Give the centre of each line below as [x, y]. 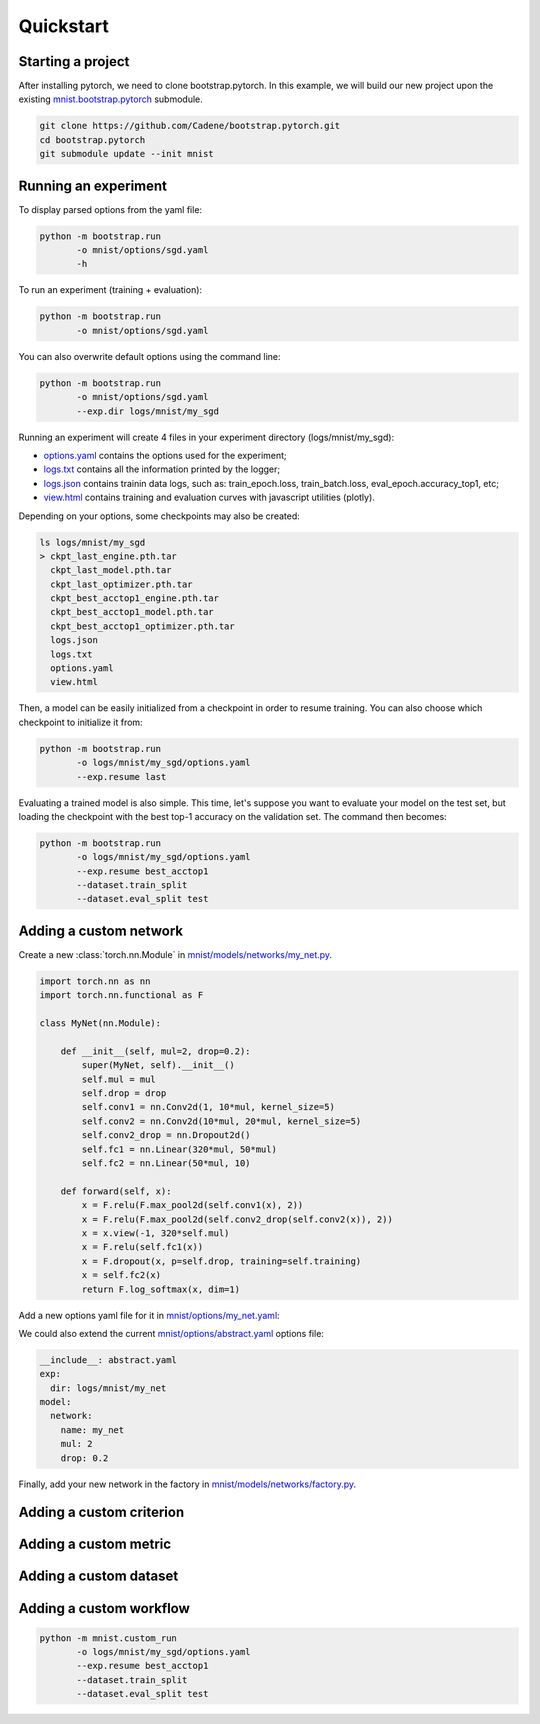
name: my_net [92, 1429]
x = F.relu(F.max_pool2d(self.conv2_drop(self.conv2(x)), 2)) [237, 1219]
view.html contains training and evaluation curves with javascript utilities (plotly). [209, 497]
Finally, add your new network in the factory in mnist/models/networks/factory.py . [187, 1484]
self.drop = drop [124, 1093]
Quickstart [64, 26]
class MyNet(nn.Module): [100, 1023]
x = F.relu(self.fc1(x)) [142, 1247]
